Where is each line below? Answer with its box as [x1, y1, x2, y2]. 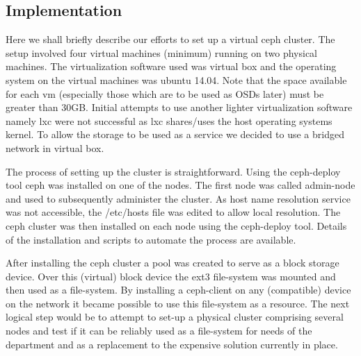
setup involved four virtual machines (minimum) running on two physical [6, 45, 317, 60]
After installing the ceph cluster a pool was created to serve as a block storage [6, 255, 339, 270]
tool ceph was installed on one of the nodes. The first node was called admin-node [6, 178, 355, 192]
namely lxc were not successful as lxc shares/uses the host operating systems [6, 113, 332, 128]
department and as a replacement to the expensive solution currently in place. [6, 337, 338, 351]
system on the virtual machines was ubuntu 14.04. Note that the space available [6, 72, 347, 87]
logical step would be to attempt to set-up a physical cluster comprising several [6, 310, 344, 324]
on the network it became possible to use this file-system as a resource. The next [6, 296, 350, 310]
